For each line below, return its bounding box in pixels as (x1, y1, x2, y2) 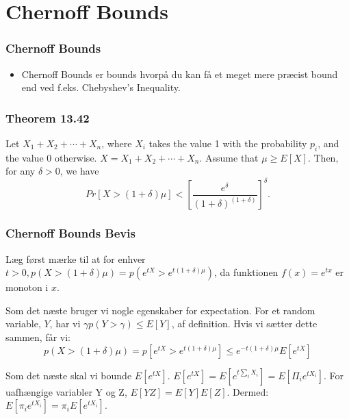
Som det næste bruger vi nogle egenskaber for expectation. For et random (5, 303, 315, 317)
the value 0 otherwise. (5, 150, 97, 164)
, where (101, 136, 132, 150)
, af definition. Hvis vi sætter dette (171, 316, 318, 331)
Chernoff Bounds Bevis (5, 225, 135, 242)
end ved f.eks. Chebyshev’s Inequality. (21, 80, 181, 94)
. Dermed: (227, 384, 269, 398)
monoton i (5, 280, 49, 294)
